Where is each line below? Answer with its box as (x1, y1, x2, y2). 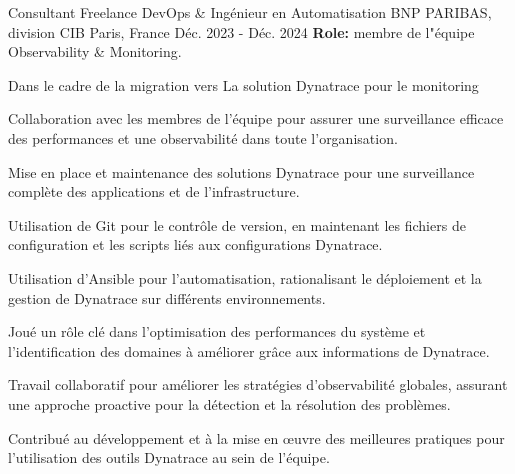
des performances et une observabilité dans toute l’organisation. (8, 127, 398, 148)
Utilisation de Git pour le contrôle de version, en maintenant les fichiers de (8, 214, 466, 235)
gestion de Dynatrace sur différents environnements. (8, 287, 326, 308)
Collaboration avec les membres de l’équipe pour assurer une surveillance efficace (8, 108, 504, 129)
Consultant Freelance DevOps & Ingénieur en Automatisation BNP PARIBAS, (8, 2, 492, 22)
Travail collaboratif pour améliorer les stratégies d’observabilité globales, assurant (8, 374, 508, 395)
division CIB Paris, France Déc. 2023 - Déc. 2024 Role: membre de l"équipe (8, 21, 475, 42)
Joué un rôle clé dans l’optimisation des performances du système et (8, 321, 426, 342)
